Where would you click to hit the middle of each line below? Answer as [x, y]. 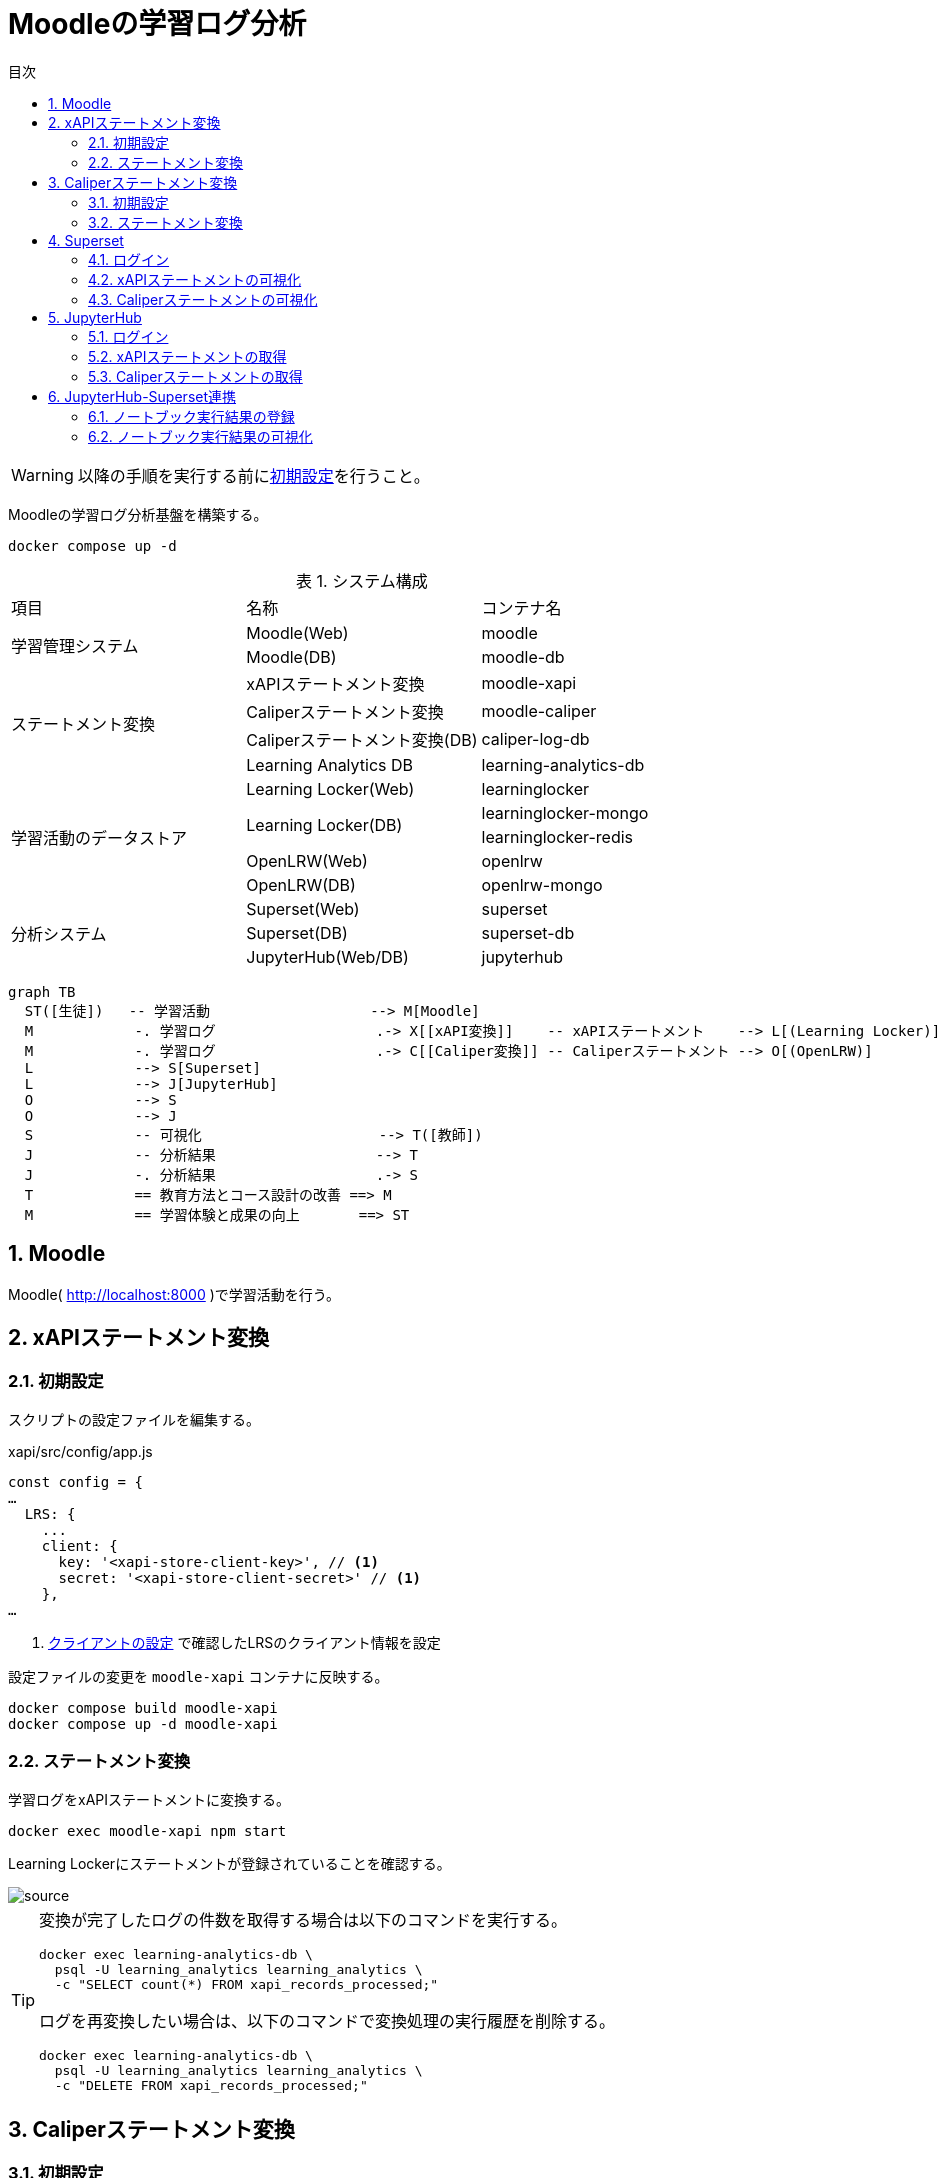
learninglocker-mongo [565, 812]
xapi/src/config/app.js [80, 1451]
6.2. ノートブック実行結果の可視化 [200, 436]
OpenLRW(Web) [307, 860]
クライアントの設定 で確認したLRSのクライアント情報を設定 [244, 1642]
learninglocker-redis [557, 836]
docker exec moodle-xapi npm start [147, 1830]
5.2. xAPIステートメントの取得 [187, 356]
